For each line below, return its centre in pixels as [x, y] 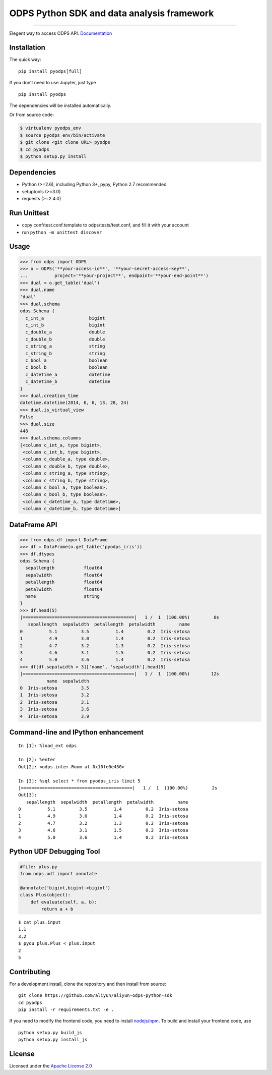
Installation [27, 48]
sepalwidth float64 [64, 575]
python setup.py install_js [53, 1040]
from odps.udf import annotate [59, 874]
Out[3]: [28, 795]
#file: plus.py [39, 867]
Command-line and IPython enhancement [76, 732]
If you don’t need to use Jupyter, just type [53, 83]
